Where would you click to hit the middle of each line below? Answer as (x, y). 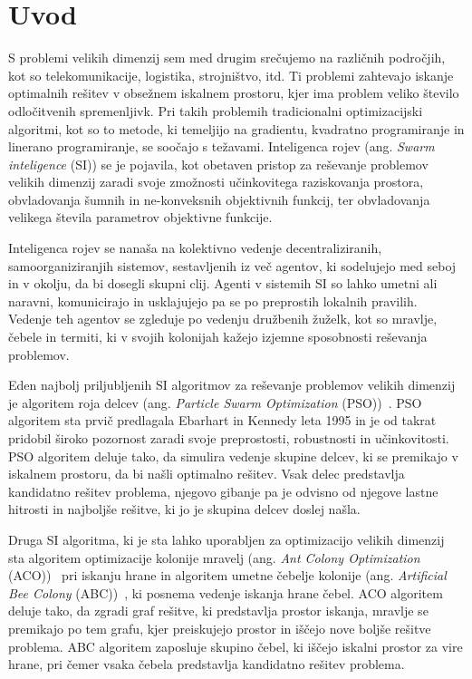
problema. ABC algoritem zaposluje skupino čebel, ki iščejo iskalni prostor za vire (236, 646)
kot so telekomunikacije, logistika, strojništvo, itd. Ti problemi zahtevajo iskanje (231, 75)
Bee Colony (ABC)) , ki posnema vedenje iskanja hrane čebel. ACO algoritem (226, 592)
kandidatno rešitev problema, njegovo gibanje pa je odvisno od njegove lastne (223, 491)
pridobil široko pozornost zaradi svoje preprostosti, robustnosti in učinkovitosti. (229, 438)
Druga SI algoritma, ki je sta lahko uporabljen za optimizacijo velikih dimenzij (226, 539)
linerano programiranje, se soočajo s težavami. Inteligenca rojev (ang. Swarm (222, 146)
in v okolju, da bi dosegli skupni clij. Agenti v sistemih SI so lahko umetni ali (223, 283)
